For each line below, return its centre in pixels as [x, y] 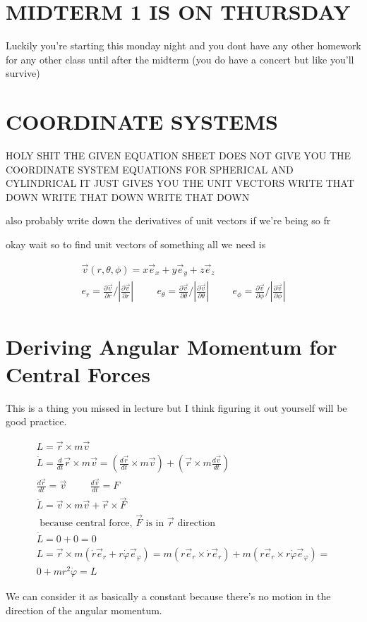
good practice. [36, 421]
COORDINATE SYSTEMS [142, 122]
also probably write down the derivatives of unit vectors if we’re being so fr [168, 220]
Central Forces [78, 373]
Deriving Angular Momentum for [172, 346]
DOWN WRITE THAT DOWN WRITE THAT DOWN [128, 196]
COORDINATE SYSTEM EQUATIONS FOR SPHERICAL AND [150, 169]
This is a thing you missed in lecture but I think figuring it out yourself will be [176, 407]
